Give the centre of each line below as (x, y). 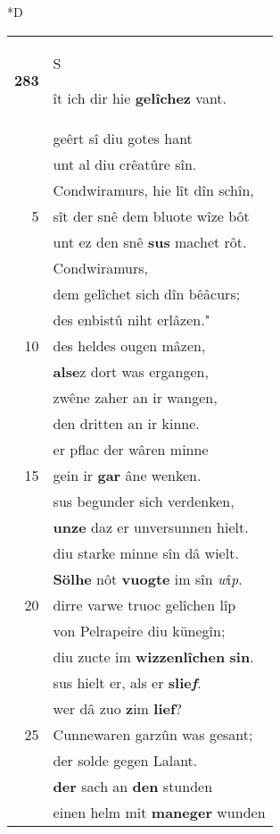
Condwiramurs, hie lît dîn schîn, (153, 190)
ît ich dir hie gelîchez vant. (140, 97)
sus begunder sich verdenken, (144, 501)
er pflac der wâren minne (131, 449)
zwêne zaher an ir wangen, (135, 397)
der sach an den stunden (133, 786)
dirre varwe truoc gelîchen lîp (144, 604)
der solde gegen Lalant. (125, 760)
